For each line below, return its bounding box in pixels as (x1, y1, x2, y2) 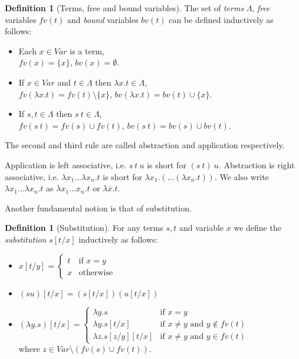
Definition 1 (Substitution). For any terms (5, 221, 163, 234)
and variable (179, 221, 224, 234)
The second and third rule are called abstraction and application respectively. (5, 139, 285, 151)
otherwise (78, 268, 113, 277)
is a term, (70, 44, 104, 57)
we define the (234, 221, 281, 234)
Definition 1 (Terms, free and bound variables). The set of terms (5, 2, 244, 14)
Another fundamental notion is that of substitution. (5, 201, 192, 214)
